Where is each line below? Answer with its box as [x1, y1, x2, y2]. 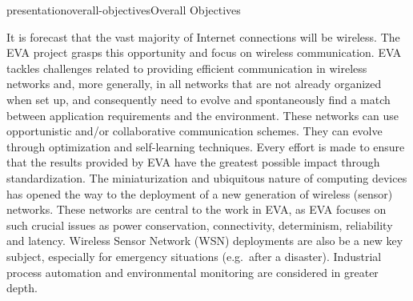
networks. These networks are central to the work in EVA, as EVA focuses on [6, 201, 387, 218]
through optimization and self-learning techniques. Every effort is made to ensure [6, 138, 405, 155]
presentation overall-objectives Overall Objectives [6, 2, 241, 18]
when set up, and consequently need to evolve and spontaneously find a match [6, 90, 391, 107]
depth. [6, 279, 38, 296]
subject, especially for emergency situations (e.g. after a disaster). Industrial [6, 247, 382, 264]
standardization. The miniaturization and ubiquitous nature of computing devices [6, 169, 407, 186]
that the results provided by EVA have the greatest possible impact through [6, 154, 380, 171]
